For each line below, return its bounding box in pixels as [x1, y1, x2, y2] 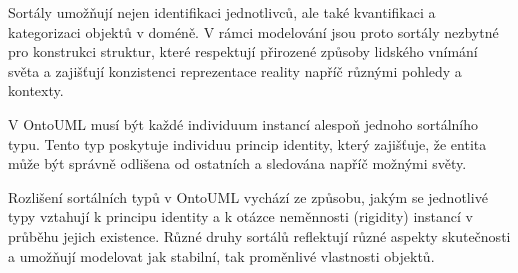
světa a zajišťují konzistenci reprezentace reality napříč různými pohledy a [8, 60, 462, 81]
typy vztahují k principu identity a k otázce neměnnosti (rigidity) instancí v [8, 206, 473, 227]
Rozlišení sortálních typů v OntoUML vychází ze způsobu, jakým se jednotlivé [8, 186, 488, 207]
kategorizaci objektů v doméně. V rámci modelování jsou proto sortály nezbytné [8, 21, 499, 42]
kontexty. [8, 80, 64, 101]
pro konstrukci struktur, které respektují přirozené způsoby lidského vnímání [8, 41, 478, 62]
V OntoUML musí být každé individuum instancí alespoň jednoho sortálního [8, 113, 478, 134]
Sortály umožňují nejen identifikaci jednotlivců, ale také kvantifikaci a [8, 2, 436, 22]
